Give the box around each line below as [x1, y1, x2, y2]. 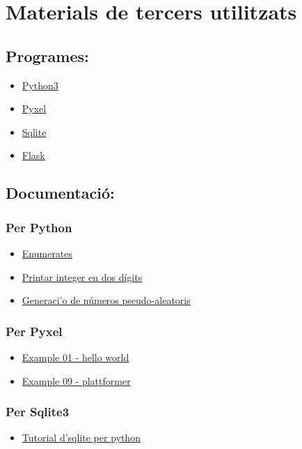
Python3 [22, 77, 58, 92]
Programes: [6, 45, 89, 66]
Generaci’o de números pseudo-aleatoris [22, 293, 191, 307]
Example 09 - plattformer [22, 373, 131, 388]
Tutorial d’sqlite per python [22, 430, 141, 445]
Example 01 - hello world [22, 349, 129, 364]
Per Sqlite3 [6, 403, 70, 420]
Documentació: [6, 182, 115, 204]
